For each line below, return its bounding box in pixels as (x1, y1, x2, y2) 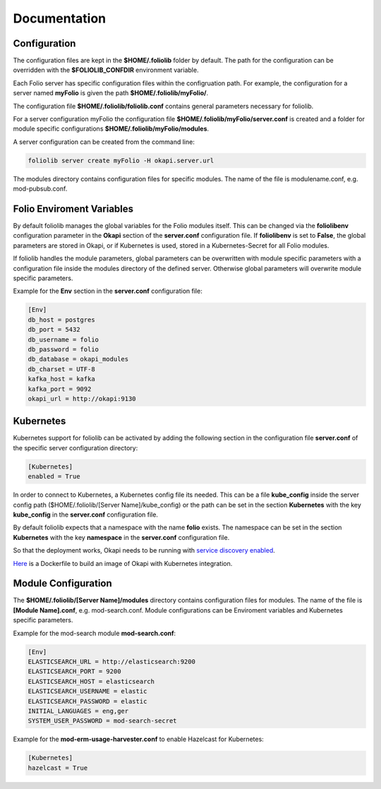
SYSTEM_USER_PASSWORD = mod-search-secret (28, 717, 177, 725)
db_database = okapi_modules (28, 355, 129, 363)
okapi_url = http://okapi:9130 (28, 394, 137, 402)
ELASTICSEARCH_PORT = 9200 (28, 668, 121, 675)
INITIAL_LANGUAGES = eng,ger (28, 706, 129, 715)
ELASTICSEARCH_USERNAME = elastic (28, 687, 147, 695)
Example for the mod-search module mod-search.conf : (13, 629, 176, 637)
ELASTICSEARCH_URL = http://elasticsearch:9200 (28, 657, 195, 665)
